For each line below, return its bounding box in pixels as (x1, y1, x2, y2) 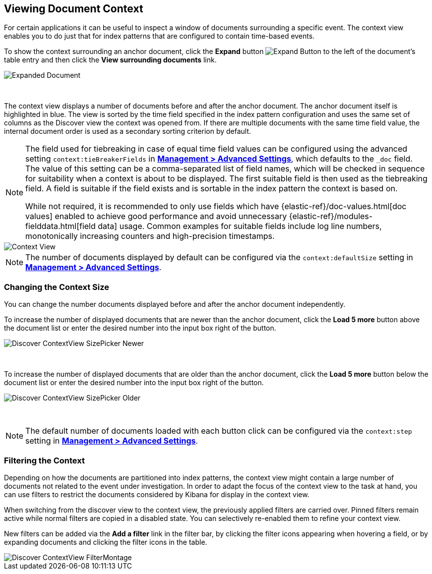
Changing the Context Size (4, 282, 110, 292)
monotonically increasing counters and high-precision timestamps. (25, 231, 275, 241)
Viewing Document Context (4, 2, 143, 15)
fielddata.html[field (25, 221, 96, 231)
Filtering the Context (4, 455, 85, 465)
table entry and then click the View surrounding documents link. (4, 56, 217, 64)
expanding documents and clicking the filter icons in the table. (4, 537, 207, 546)
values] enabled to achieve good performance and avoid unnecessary (25, 211, 287, 222)
